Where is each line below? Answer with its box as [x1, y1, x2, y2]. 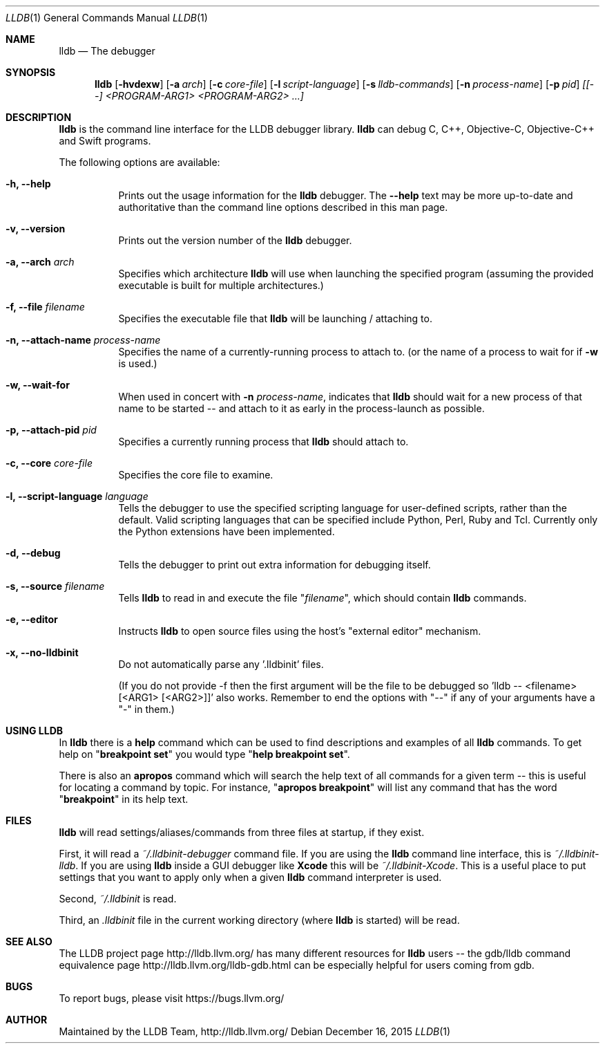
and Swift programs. [59, 135, 151, 147]
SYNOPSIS [6, 66, 56, 78]
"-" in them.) [118, 703, 175, 715]
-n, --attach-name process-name [6, 334, 161, 346]
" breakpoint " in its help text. [59, 793, 189, 805]
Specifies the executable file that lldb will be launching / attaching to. [118, 313, 432, 324]
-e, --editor [6, 613, 58, 625]
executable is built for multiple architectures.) [118, 279, 324, 291]
